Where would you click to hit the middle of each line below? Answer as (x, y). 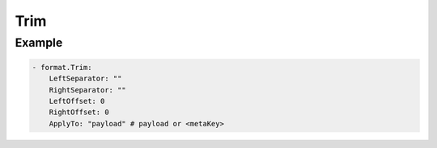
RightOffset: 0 (79, 112)
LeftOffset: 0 (77, 101)
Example (39, 43)
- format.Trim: (62, 67)
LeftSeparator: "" (85, 79)
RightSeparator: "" (88, 90)
